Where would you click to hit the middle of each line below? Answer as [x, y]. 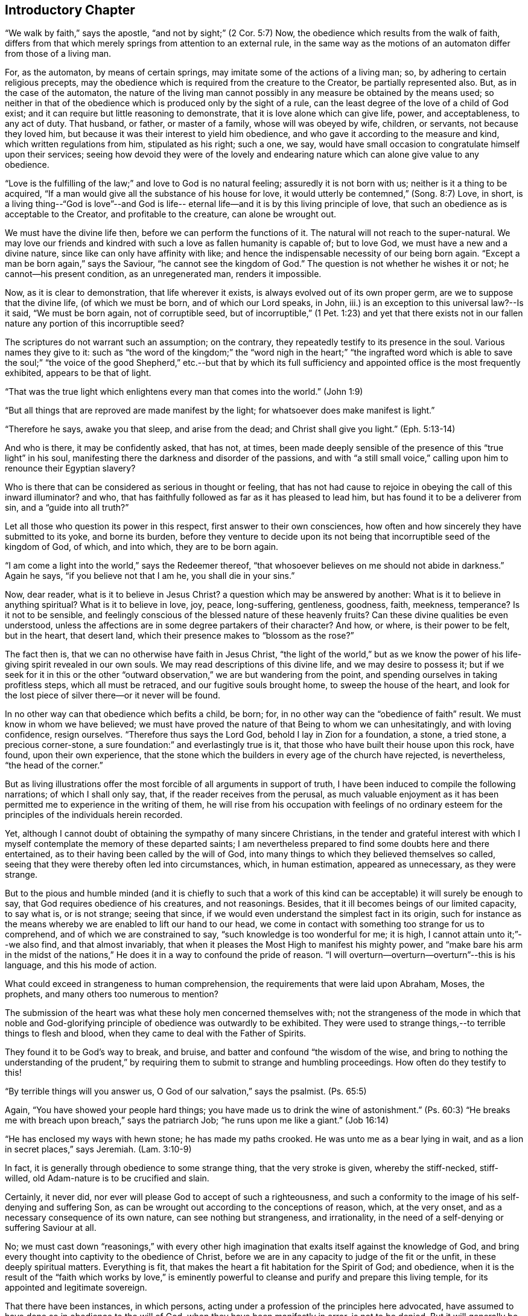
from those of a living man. [58, 54]
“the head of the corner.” [54, 765]
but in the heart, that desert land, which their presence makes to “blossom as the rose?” [180, 636]
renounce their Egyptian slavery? [70, 468]
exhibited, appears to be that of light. [78, 373]
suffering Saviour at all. [51, 1228]
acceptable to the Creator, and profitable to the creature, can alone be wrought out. [171, 214]
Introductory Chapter [70, 10]
